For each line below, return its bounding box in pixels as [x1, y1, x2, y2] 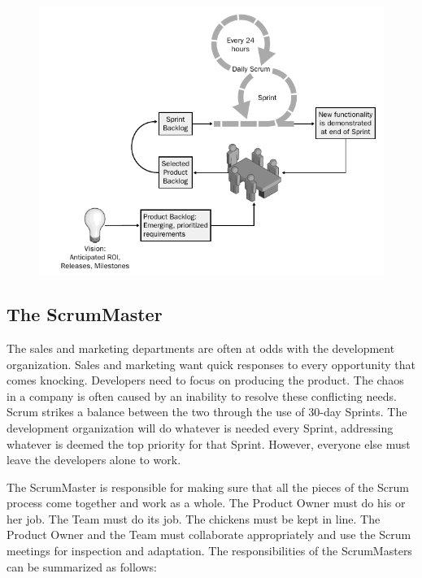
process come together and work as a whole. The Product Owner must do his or [7, 494, 406, 511]
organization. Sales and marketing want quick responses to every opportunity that [7, 355, 415, 372]
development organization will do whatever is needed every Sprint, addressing [7, 419, 394, 436]
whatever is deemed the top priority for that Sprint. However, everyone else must [7, 435, 411, 452]
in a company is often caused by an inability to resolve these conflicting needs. [7, 387, 397, 404]
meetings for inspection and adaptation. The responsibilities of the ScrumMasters [7, 542, 412, 559]
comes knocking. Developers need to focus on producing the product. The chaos [7, 372, 404, 389]
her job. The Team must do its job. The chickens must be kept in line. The [7, 510, 381, 527]
